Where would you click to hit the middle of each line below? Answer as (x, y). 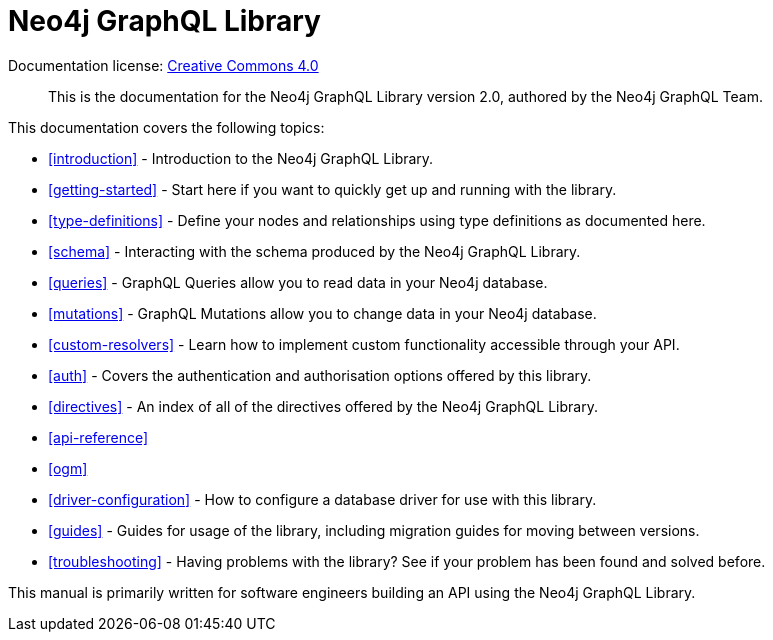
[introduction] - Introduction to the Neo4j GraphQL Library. (241, 158)
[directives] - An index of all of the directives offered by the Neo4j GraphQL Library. (323, 406)
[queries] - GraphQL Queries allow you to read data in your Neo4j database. (298, 282)
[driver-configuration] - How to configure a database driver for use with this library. (322, 499)
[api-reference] (98, 437)
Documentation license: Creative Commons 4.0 (163, 65)
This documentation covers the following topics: (166, 127)
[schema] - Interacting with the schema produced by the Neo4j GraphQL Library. (314, 251)
